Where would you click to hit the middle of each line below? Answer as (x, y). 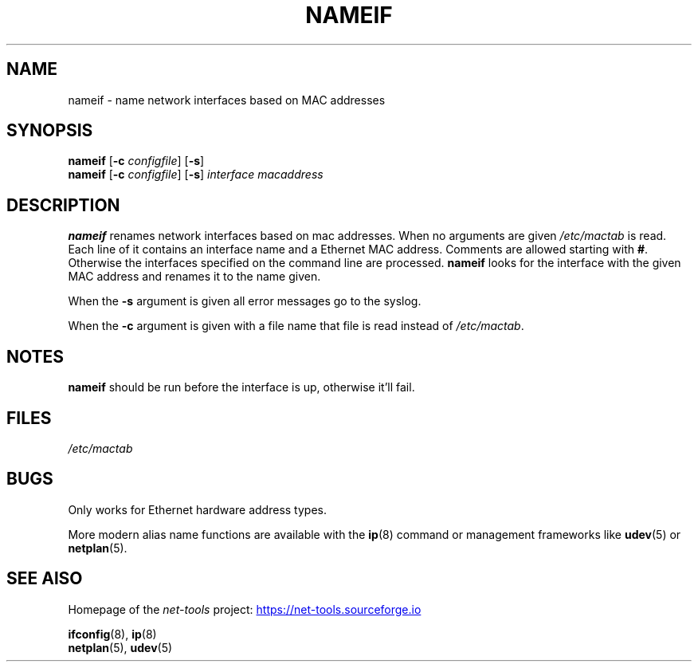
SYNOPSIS (50, 131)
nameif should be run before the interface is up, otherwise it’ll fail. (241, 387)
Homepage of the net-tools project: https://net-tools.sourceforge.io (245, 609)
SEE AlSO (45, 579)
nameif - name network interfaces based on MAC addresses (227, 100)
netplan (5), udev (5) (120, 647)
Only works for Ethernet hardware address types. (197, 509)
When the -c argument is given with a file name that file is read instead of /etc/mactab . (296, 326)
